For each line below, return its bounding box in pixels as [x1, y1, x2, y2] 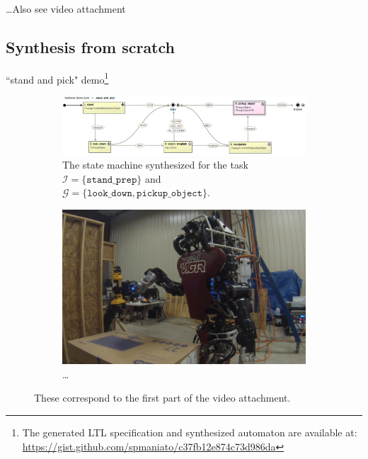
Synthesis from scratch [6, 35, 175, 57]
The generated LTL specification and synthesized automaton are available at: [22, 424, 357, 439]
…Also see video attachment [6, 1, 126, 16]
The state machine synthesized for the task [62, 157, 248, 172]
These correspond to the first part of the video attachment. [34, 390, 291, 405]
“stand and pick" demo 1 [6, 69, 109, 86]
